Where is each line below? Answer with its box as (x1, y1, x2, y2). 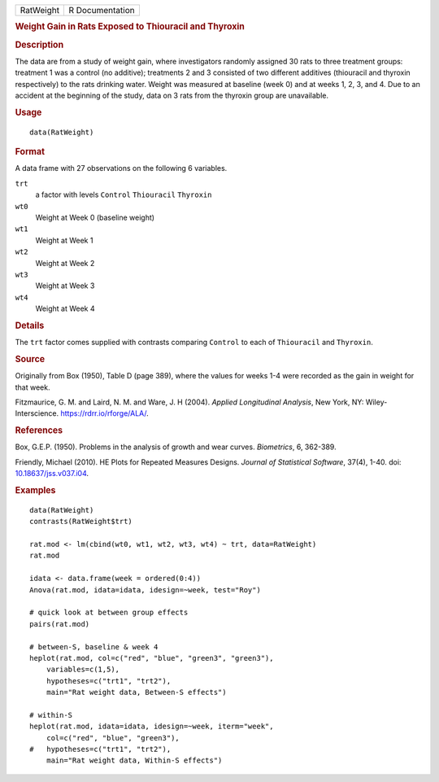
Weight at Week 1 (35, 235, 93, 245)
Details (15, 320, 45, 331)
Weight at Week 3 (35, 281, 95, 291)
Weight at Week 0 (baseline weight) (35, 212, 154, 222)
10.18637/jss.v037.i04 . (15, 469, 89, 478)
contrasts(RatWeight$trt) (29, 517, 133, 526)
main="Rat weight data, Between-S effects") (46, 688, 227, 697)
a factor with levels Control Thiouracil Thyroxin (35, 190, 212, 199)
